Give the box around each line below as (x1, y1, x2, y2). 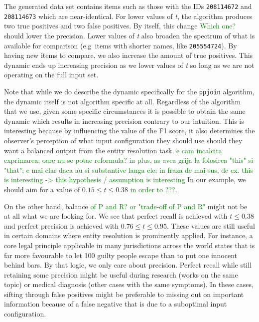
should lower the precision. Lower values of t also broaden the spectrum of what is (4, 30, 255, 40)
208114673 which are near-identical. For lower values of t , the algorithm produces (4, 10, 253, 21)
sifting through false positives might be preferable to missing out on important (4, 289, 244, 299)
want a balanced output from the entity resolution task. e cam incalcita (4, 145, 222, 155)
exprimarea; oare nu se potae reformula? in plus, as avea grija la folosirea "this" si (4, 155, 254, 165)
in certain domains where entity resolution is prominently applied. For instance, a (4, 230, 253, 241)
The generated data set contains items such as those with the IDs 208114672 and (4, 1, 252, 11)
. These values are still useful (166, 220, 255, 231)
